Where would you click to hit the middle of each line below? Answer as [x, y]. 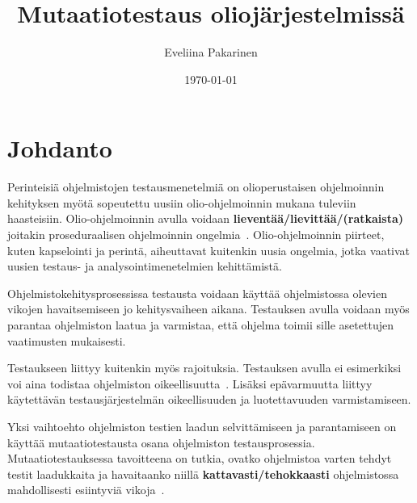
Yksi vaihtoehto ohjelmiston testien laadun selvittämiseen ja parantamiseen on [202, 426]
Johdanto [60, 148]
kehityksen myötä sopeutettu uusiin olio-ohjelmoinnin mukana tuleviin [182, 202]
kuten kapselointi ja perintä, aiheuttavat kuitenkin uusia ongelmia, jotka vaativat [209, 250]
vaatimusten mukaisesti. [67, 340]
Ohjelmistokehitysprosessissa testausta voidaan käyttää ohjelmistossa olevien [197, 293]
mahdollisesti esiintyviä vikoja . [86, 490]
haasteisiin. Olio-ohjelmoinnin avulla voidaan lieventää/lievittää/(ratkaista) [205, 218]
